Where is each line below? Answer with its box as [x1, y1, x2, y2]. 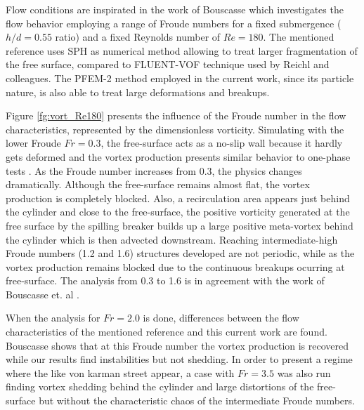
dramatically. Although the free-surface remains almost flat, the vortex [6, 177, 310, 192]
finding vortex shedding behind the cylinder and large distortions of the [6, 379, 314, 394]
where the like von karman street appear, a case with [6, 365, 235, 380]
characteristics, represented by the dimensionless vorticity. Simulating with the [6, 121, 344, 136]
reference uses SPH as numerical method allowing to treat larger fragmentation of [6, 43, 358, 58]
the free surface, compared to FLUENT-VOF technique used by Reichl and [6, 57, 330, 72]
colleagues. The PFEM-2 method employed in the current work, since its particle [6, 70, 354, 85]
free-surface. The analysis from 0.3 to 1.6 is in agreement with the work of [6, 273, 325, 288]
